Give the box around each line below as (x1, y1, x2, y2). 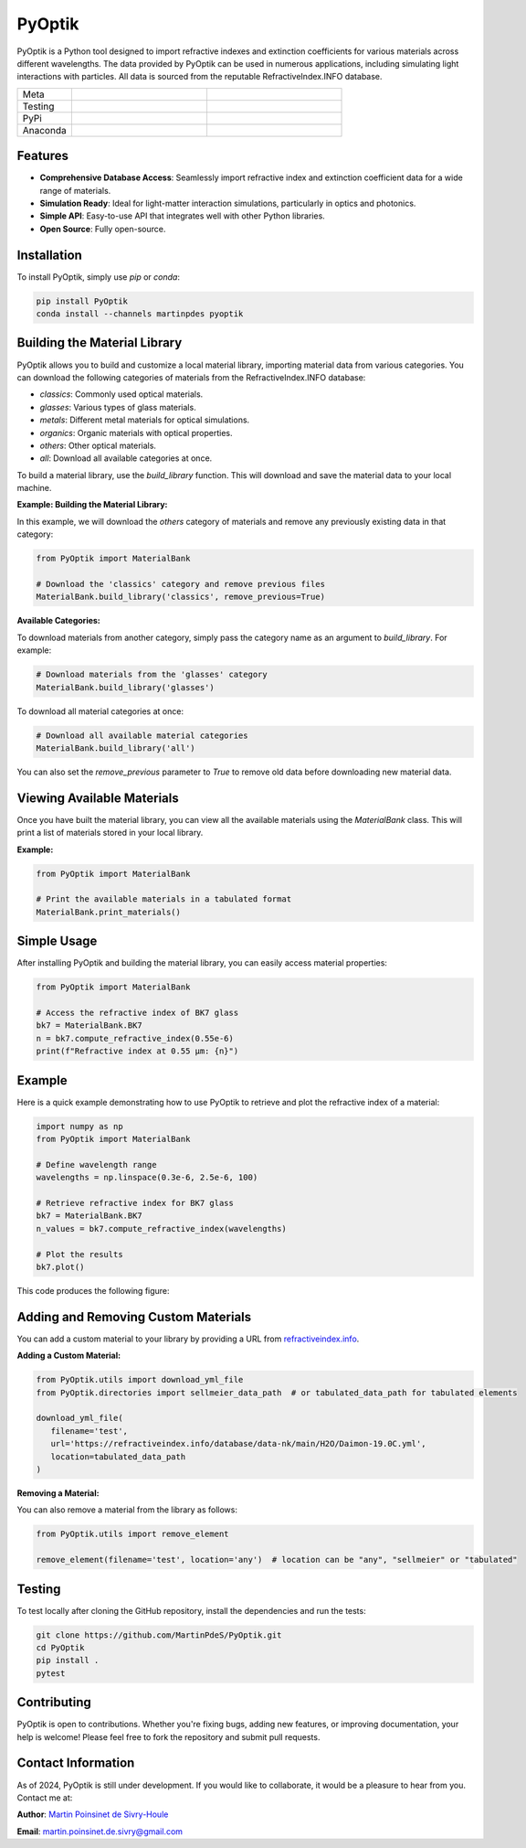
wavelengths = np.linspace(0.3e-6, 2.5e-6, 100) (36, 1172, 258, 1183)
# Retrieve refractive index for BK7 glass (36, 1198, 235, 1209)
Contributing (16, 1694, 91, 1710)
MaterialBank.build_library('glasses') (36, 682, 215, 692)
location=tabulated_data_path (50, 1451, 186, 1462)
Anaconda (22, 123, 68, 136)
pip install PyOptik (36, 295, 128, 306)
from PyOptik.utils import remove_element (36, 1529, 229, 1540)
